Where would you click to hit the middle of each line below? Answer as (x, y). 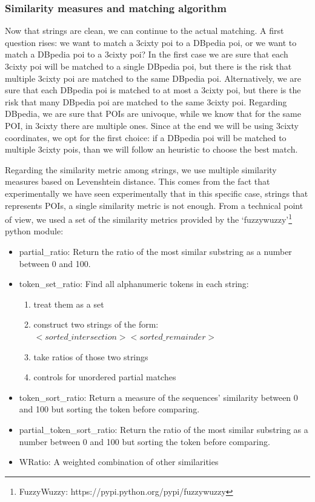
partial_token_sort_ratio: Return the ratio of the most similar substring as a (164, 429)
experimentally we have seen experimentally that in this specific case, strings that (157, 193)
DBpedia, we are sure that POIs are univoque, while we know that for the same (153, 114)
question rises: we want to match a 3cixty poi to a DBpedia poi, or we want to (151, 42)
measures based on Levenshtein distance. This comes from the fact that (138, 181)
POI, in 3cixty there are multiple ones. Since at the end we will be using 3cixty (152, 125)
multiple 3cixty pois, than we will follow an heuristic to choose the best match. (151, 149)
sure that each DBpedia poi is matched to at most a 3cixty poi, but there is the (153, 90)
